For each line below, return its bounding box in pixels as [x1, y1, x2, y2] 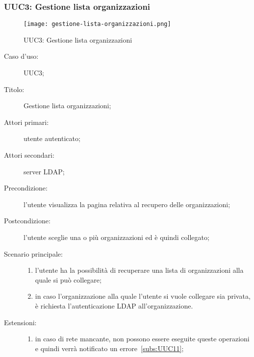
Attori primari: [4, 117, 49, 127]
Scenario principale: [4, 248, 63, 259]
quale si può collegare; [35, 274, 102, 285]
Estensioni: [4, 317, 37, 327]
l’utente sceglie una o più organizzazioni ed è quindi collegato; [24, 232, 209, 242]
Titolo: [4, 84, 25, 94]
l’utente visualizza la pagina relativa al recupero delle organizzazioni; [24, 199, 230, 209]
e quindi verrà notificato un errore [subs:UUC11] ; [35, 343, 184, 353]
